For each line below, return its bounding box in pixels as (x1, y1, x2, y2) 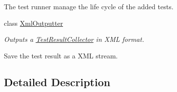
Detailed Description (4, 74, 111, 89)
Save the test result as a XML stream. (4, 50, 118, 60)
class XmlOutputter (4, 18, 63, 28)
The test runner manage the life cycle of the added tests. (4, 1, 174, 11)
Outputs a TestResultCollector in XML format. (4, 34, 144, 44)
